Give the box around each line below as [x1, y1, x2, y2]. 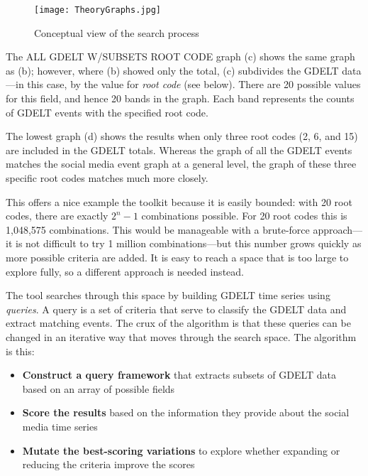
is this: [6, 343, 35, 358]
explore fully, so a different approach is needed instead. [6, 264, 244, 278]
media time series [22, 418, 98, 433]
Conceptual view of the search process [34, 25, 199, 40]
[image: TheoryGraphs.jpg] [34, 5, 161, 15]
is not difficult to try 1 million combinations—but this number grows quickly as [15, 236, 362, 251]
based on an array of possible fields [22, 381, 175, 396]
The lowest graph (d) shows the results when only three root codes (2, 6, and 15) [6, 129, 358, 144]
